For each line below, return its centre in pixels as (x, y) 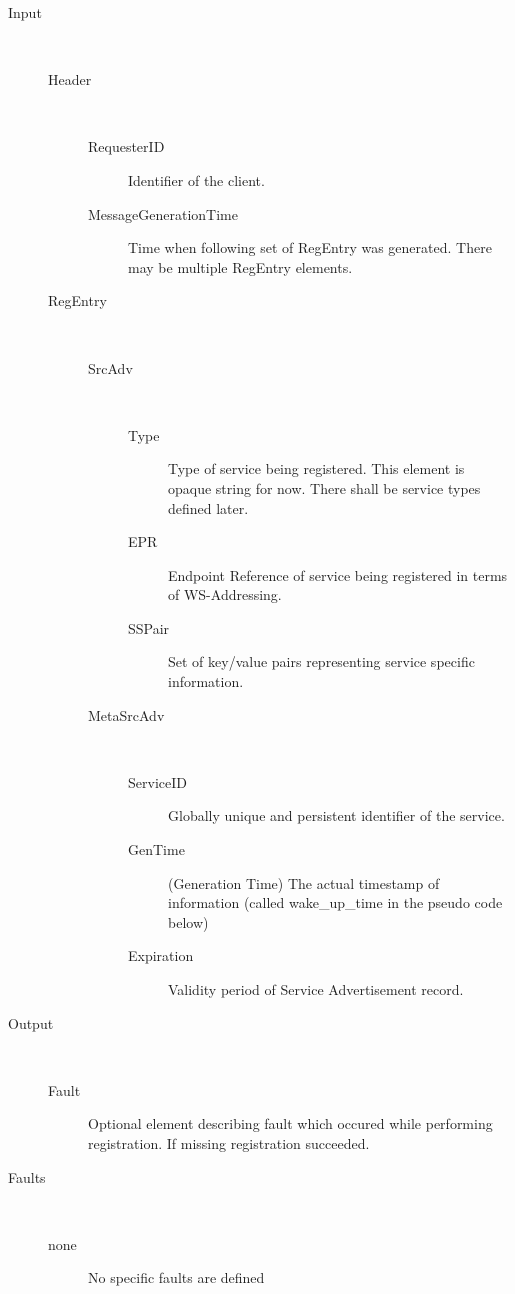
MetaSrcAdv (126, 714)
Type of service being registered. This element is (316, 468)
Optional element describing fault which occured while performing (290, 1123)
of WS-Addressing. (225, 594)
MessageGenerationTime (163, 213)
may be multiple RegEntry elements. (240, 266)
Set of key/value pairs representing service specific (321, 661)
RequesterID (126, 146)
